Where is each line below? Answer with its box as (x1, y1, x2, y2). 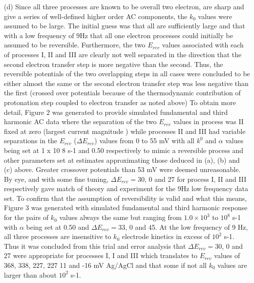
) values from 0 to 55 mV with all (94, 135, 194, 146)
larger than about (4, 269, 57, 280)
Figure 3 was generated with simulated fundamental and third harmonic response (4, 202, 248, 213)
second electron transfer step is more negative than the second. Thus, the (4, 59, 223, 69)
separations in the (4, 135, 58, 146)
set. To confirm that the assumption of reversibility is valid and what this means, (4, 193, 247, 203)
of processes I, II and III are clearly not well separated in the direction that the (4, 49, 242, 59)
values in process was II (173, 116, 244, 127)
